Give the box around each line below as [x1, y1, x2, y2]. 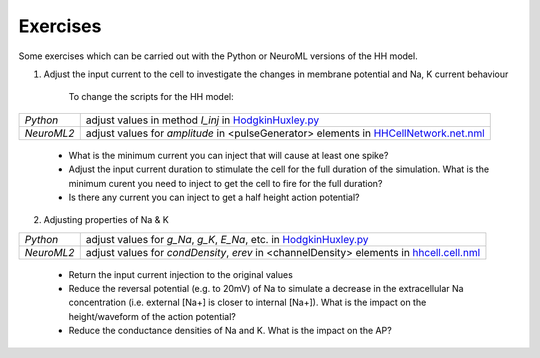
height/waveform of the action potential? [68, 310, 237, 322]
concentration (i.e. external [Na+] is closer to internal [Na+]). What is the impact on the [68, 296, 427, 309]
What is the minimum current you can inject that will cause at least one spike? [68, 149, 389, 161]
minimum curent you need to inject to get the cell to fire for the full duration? [68, 177, 383, 189]
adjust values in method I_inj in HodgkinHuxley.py [85, 113, 320, 127]
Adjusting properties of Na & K [43, 214, 169, 226]
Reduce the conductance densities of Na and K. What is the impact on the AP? [68, 325, 392, 337]
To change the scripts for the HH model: [68, 91, 234, 103]
